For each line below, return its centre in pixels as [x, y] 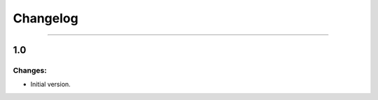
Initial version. [51, 85]
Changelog [45, 18]
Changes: [30, 70]
